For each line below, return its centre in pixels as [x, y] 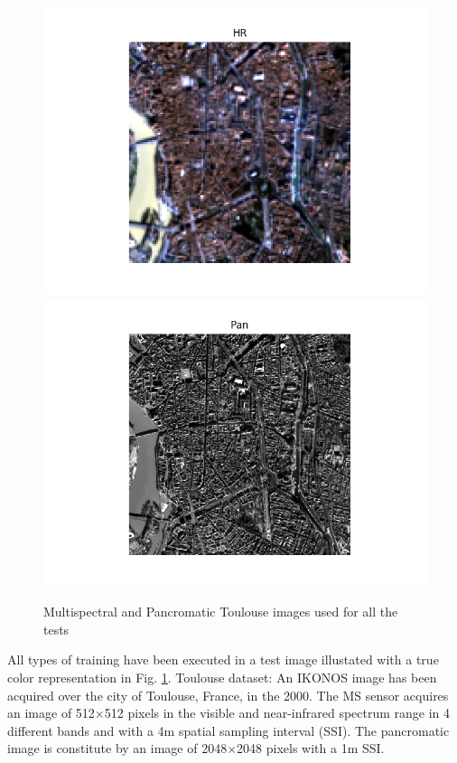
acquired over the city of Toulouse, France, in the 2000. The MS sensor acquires [228, 695]
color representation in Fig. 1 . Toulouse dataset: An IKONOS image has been [222, 677]
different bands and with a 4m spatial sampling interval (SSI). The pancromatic [228, 730]
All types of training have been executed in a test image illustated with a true [223, 659]
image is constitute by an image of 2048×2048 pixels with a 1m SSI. [196, 748]
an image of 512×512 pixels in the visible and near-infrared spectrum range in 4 [229, 713]
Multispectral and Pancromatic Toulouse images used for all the [221, 612]
